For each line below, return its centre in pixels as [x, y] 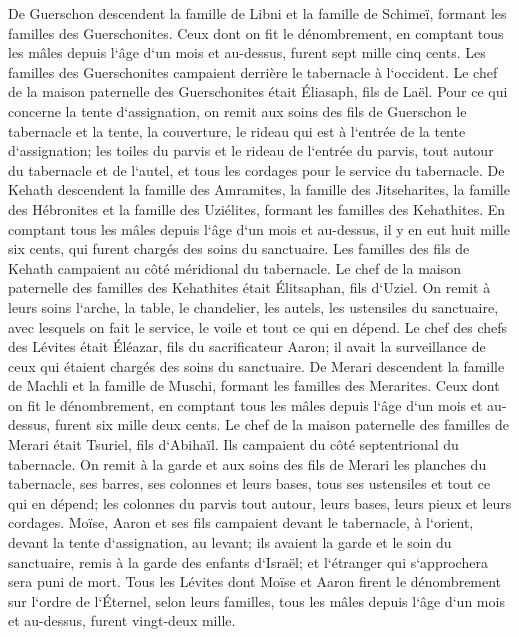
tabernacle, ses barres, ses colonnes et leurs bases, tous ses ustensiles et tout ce [249, 483]
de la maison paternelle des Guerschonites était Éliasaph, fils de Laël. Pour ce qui [258, 91]
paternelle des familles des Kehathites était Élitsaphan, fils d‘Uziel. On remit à [249, 287]
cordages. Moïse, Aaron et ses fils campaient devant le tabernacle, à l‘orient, [241, 522]
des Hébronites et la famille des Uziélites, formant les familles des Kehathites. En [257, 208]
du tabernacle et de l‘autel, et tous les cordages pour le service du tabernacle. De [256, 169]
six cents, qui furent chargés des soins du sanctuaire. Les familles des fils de [239, 248]
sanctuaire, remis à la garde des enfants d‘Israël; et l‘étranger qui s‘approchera [248, 561]
